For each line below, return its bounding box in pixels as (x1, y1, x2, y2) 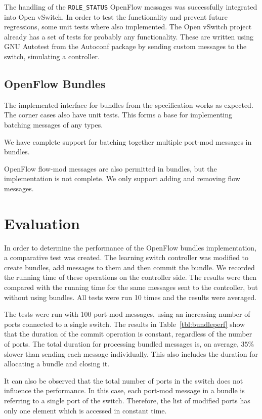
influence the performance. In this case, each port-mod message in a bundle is (4, 385, 245, 396)
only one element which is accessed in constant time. (4, 405, 167, 415)
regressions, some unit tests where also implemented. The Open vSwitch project (4, 21, 252, 32)
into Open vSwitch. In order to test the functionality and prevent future (4, 11, 228, 22)
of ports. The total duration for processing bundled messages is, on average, (4, 339, 239, 349)
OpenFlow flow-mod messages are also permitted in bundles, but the (4, 163, 217, 174)
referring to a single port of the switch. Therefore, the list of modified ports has (4, 395, 250, 406)
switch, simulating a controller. (4, 51, 100, 62)
